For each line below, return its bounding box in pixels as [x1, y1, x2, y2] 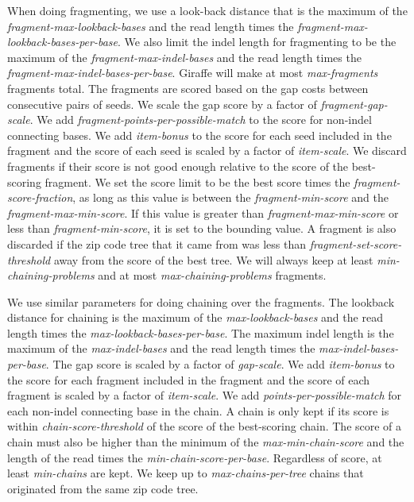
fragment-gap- [320, 95, 388, 112]
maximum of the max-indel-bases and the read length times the [7, 340, 315, 357]
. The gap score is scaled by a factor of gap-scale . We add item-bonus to [45, 356, 395, 373]
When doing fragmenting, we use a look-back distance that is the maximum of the [7, 2, 408, 18]
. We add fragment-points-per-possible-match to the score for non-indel [29, 111, 372, 128]
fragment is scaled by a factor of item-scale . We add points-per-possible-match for [7, 387, 402, 404]
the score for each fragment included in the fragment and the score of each [7, 371, 370, 388]
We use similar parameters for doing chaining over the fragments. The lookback [7, 293, 395, 310]
